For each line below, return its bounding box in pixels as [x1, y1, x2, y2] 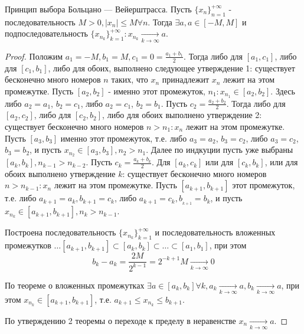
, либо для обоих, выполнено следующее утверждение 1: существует [48, 61, 295, 74]
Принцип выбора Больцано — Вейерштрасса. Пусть [5, 3, 192, 15]
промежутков [5, 239, 51, 251]
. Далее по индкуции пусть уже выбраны [146, 143, 293, 156]
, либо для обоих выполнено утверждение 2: [102, 109, 262, 121]
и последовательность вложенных [155, 226, 276, 238]
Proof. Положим [5, 50, 63, 62]
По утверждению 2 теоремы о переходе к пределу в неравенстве [5, 314, 236, 326]
